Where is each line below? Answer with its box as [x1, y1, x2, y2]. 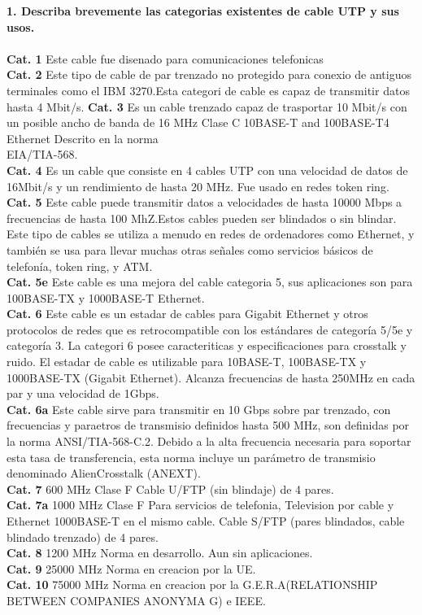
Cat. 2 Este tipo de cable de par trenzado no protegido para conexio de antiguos [7, 66, 411, 83]
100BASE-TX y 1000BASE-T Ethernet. [7, 289, 205, 306]
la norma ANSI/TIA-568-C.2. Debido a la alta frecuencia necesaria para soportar [7, 433, 411, 450]
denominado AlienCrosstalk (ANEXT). [7, 465, 201, 482]
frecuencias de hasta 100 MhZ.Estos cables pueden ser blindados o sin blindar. [7, 209, 397, 226]
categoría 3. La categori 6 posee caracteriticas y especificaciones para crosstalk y [7, 337, 407, 354]
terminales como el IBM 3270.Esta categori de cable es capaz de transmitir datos [7, 81, 410, 98]
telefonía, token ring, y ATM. [7, 257, 153, 274]
